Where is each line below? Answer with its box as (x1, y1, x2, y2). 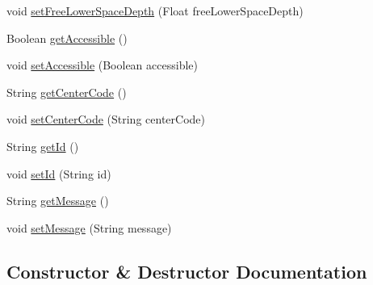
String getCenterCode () (6, 83, 127, 100)
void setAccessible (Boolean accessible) (6, 57, 198, 73)
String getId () (6, 137, 79, 154)
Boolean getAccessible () (6, 29, 128, 46)
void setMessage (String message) (6, 219, 172, 236)
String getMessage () (6, 192, 109, 209)
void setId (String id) (6, 165, 111, 182)
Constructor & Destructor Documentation (6, 258, 367, 283)
